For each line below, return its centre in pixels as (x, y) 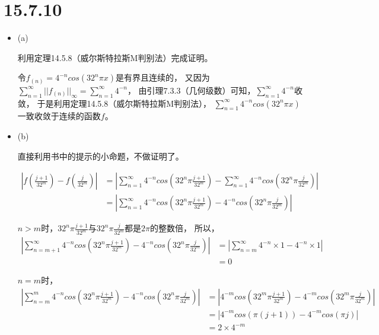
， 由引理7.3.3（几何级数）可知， (191, 90)
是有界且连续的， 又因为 (163, 77)
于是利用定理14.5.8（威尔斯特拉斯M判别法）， (124, 103)
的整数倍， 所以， (184, 228)
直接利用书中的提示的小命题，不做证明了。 (101, 156)
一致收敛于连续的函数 (59, 116)
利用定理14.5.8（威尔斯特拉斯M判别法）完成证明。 (115, 57)
